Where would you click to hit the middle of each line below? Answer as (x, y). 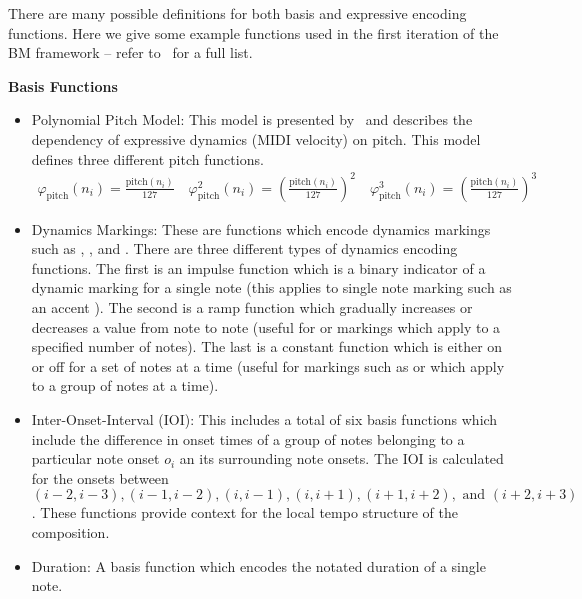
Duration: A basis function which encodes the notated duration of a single (258, 565)
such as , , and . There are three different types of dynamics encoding (244, 248)
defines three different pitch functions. (147, 158)
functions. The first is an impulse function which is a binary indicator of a (258, 267)
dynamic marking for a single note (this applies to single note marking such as (271, 287)
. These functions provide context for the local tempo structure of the (245, 512)
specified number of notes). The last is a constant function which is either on (267, 346)
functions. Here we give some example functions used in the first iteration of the (253, 32)
